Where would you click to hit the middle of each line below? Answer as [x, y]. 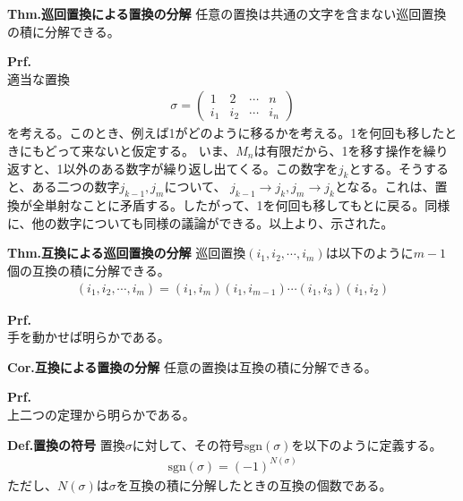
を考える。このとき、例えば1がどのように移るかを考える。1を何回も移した [226, 133]
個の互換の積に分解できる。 [89, 270]
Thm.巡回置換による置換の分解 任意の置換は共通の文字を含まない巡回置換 [227, 13]
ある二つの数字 [76, 187]
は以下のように [369, 253]
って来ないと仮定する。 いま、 [146, 150]
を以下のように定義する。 [367, 444]
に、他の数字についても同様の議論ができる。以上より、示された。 [201, 222]
